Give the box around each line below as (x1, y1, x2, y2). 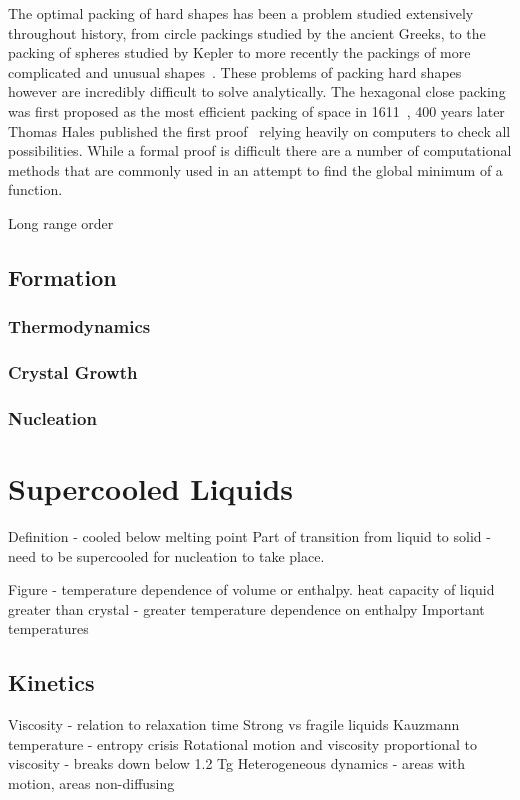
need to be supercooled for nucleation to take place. (8, 545, 325, 566)
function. (8, 179, 63, 200)
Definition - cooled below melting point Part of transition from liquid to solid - (8, 525, 491, 546)
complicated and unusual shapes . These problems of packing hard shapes (8, 61, 462, 82)
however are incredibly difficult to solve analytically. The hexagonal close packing (8, 81, 506, 102)
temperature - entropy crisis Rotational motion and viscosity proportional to (8, 733, 477, 754)
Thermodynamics (8, 314, 151, 339)
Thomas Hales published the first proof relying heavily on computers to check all (8, 120, 511, 141)
